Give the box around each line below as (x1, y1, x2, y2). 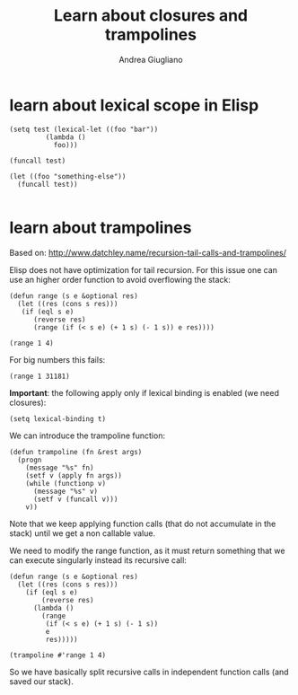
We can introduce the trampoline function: (9, 430, 166, 441)
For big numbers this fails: (9, 354, 106, 365)
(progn (17, 455, 42, 464)
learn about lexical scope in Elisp (9, 95, 259, 115)
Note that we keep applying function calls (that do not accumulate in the (9, 518, 276, 529)
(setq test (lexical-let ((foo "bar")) (9, 125, 159, 134)
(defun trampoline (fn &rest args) (9, 447, 143, 456)
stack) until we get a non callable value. (9, 527, 155, 539)
